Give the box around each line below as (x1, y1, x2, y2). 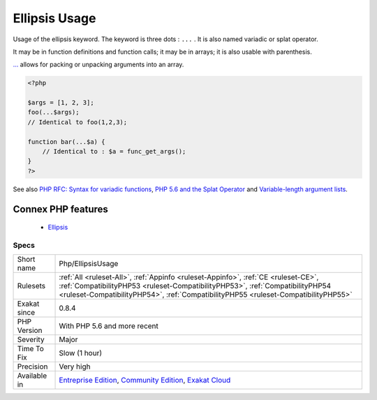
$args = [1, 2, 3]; (27, 98, 94, 107)
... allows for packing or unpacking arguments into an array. (13, 60, 184, 69)
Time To (17, 344, 45, 354)
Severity (17, 335, 45, 345)
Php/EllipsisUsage (59, 259, 119, 269)
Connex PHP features (13, 203, 108, 215)
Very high (59, 362, 91, 371)
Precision (17, 362, 48, 371)
